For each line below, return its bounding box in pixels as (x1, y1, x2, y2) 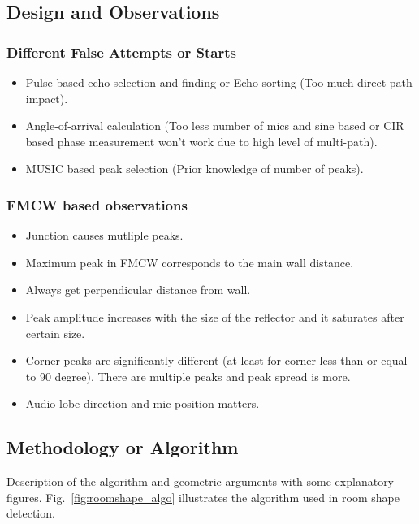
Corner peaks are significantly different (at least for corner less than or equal (25, 352, 408, 369)
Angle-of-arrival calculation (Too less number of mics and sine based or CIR (25, 117, 404, 134)
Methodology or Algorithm (6, 435, 239, 460)
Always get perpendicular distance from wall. (25, 281, 251, 298)
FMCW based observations (6, 194, 188, 214)
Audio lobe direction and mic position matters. (25, 395, 260, 412)
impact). (25, 89, 68, 106)
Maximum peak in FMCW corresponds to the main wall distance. (25, 253, 354, 271)
